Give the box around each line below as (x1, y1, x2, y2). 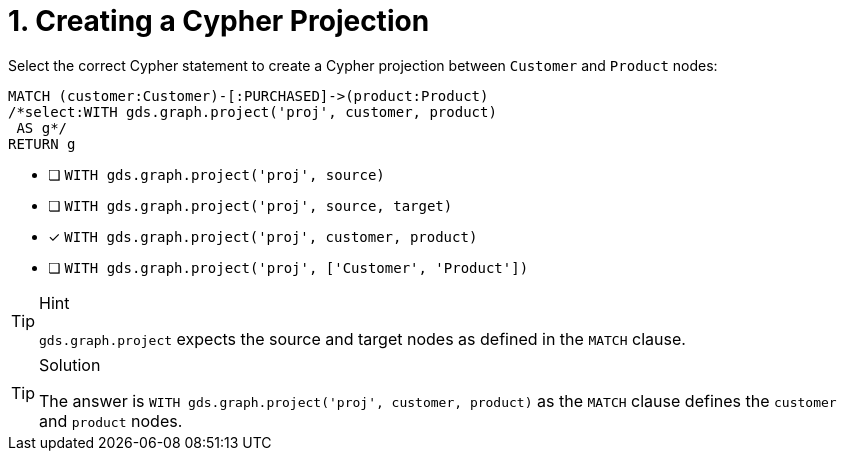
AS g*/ (16, 119, 68, 136)
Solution (39, 354, 101, 375)
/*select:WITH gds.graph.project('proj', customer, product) (8, 103, 497, 120)
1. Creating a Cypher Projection (8, 4, 430, 38)
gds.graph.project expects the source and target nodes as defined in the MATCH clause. (39, 328, 686, 349)
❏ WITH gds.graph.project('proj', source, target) (48, 196, 453, 214)
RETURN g (8, 135, 76, 152)
